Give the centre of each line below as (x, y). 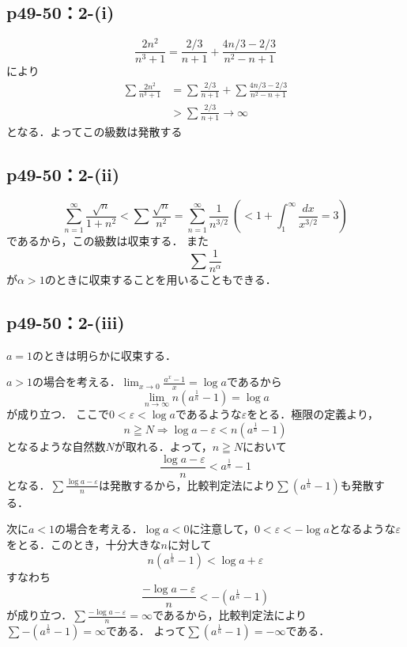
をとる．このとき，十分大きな (84, 544)
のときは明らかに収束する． (105, 355)
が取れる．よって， (163, 446)
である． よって (146, 630)
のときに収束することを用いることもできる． (160, 280)
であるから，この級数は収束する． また (108, 241)
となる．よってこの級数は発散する (94, 131)
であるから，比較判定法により (230, 615)
